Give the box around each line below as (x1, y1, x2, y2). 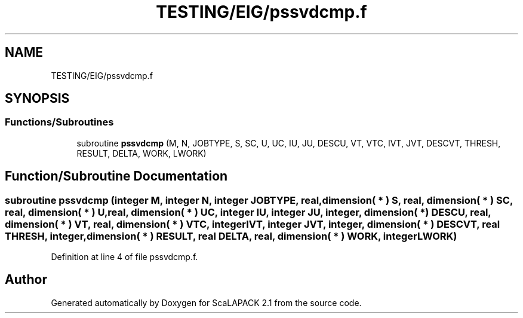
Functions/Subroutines (5, 116, 114, 129)
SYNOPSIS (5, 91, 70, 106)
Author (5, 272, 47, 288)
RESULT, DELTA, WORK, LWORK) (76, 148, 207, 158)
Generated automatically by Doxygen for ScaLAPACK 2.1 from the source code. (51, 297, 362, 308)
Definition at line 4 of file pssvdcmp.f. (51, 252, 198, 262)
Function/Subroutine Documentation (5, 169, 228, 184)
